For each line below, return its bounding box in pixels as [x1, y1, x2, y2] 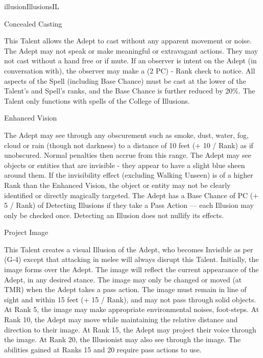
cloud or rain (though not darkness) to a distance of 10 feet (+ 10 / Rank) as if [4, 139, 253, 150]
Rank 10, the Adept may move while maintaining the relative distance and [4, 314, 238, 325]
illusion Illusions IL [4, 1, 59, 11]
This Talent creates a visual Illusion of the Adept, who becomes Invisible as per [4, 244, 253, 254]
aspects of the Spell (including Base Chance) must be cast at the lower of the [4, 75, 246, 86]
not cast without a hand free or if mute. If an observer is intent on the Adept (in [4, 55, 257, 66]
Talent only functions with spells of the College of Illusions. [4, 95, 190, 106]
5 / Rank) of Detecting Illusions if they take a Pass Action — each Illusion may [4, 200, 254, 210]
